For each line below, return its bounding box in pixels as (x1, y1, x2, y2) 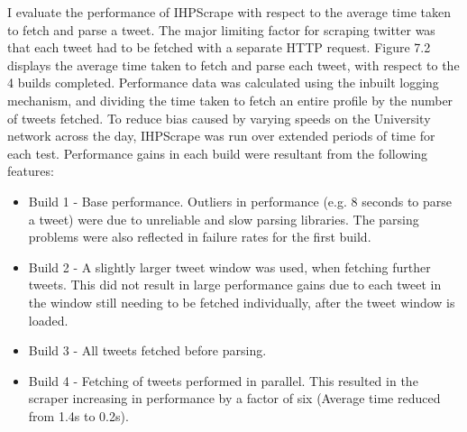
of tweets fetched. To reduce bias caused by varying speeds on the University (7, 108, 431, 127)
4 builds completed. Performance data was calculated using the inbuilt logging (7, 73, 439, 92)
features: (7, 161, 54, 180)
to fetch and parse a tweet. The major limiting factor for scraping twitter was (7, 20, 435, 39)
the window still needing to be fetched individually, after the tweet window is (28, 292, 455, 311)
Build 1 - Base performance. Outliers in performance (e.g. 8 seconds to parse (28, 191, 452, 210)
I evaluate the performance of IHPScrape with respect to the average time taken (7, 3, 451, 21)
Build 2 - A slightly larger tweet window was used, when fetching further (28, 257, 431, 276)
